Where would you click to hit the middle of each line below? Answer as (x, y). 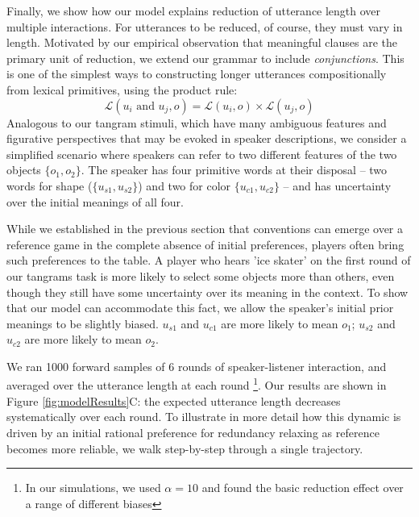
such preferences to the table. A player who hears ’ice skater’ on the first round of (209, 260)
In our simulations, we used (93, 488)
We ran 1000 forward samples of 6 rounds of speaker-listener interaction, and (197, 366)
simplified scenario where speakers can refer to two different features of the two (202, 154)
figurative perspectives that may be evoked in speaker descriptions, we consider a (207, 138)
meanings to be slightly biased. (83, 323)
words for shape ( (50, 185)
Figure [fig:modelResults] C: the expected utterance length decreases (174, 400)
